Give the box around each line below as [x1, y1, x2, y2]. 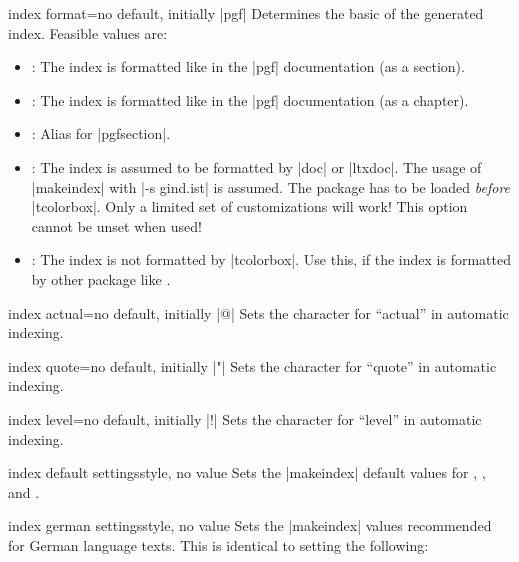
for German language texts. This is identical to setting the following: [8, 534, 429, 555]
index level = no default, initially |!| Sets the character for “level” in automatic [8, 408, 482, 429]
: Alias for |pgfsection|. [31, 123, 171, 144]
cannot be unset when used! [31, 215, 202, 236]
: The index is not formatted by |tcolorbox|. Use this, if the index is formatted [31, 249, 511, 270]
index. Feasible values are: [8, 22, 168, 43]
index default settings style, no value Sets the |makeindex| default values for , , [8, 462, 486, 483]
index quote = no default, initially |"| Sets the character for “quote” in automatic [8, 355, 497, 376]
